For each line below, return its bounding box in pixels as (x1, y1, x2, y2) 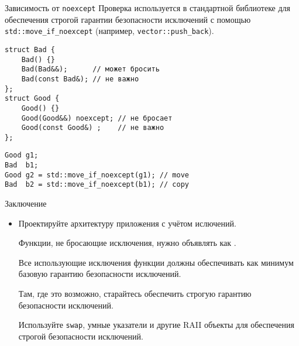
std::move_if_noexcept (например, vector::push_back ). (5, 25, 214, 37)
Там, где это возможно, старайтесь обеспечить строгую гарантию (18, 287, 252, 300)
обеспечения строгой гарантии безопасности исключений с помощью (5, 13, 251, 25)
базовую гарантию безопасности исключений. (18, 268, 181, 280)
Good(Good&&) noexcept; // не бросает (21, 114, 173, 122)
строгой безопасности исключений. (18, 330, 143, 342)
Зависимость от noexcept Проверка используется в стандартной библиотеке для (5, 2, 291, 13)
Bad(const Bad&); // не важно (21, 74, 139, 83)
